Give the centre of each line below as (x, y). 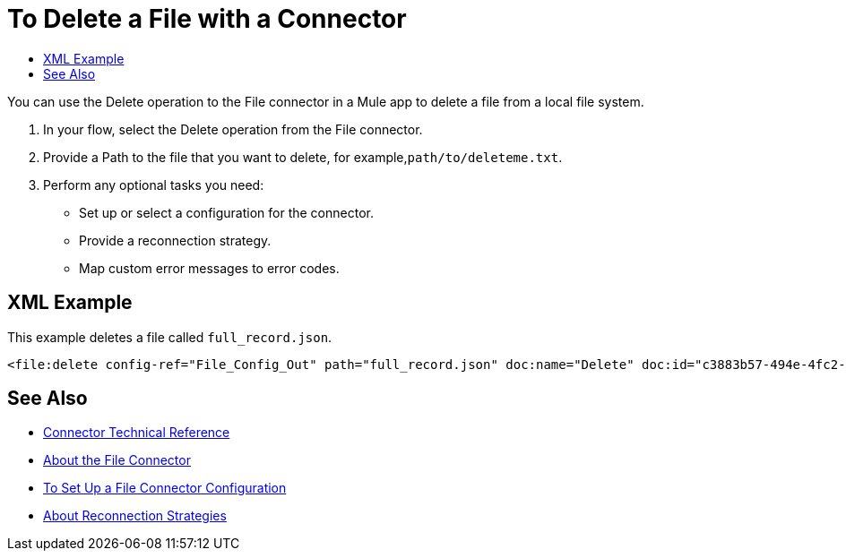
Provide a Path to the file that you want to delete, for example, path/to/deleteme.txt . (303, 157)
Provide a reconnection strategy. (175, 240)
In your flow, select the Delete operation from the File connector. (233, 129)
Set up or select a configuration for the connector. (226, 212)
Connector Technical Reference (137, 433)
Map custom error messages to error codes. (209, 268)
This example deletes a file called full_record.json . (170, 337)
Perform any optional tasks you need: (154, 185)
